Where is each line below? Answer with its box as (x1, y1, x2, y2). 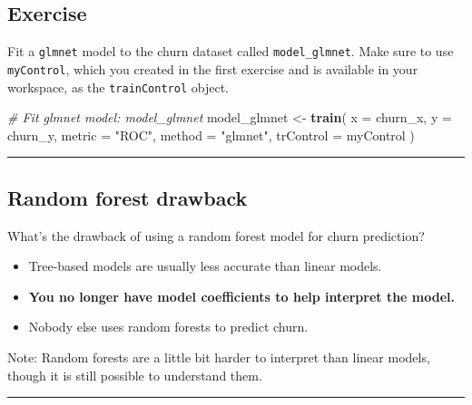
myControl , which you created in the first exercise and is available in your (7, 59, 418, 78)
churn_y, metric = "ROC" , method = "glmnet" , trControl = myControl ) (7, 125, 415, 144)
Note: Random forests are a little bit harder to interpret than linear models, (7, 347, 430, 366)
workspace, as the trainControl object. (7, 77, 229, 96)
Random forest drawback (7, 183, 248, 211)
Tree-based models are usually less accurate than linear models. (28, 256, 382, 275)
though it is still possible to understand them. (7, 365, 262, 384)
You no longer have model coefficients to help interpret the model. (28, 286, 456, 305)
